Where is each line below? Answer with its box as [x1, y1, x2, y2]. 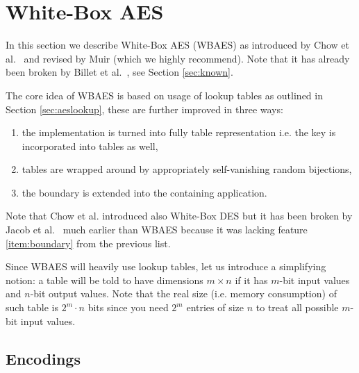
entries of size [186, 300, 244, 315]
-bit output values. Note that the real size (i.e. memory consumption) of [30, 286, 337, 301]
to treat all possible [256, 300, 339, 315]
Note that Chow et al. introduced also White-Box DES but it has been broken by [6, 208, 353, 223]
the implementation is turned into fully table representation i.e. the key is [22, 125, 336, 140]
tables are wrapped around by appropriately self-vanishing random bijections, [22, 162, 352, 176]
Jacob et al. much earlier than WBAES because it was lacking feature [6, 222, 308, 237]
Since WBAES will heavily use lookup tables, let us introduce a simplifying [6, 259, 326, 274]
